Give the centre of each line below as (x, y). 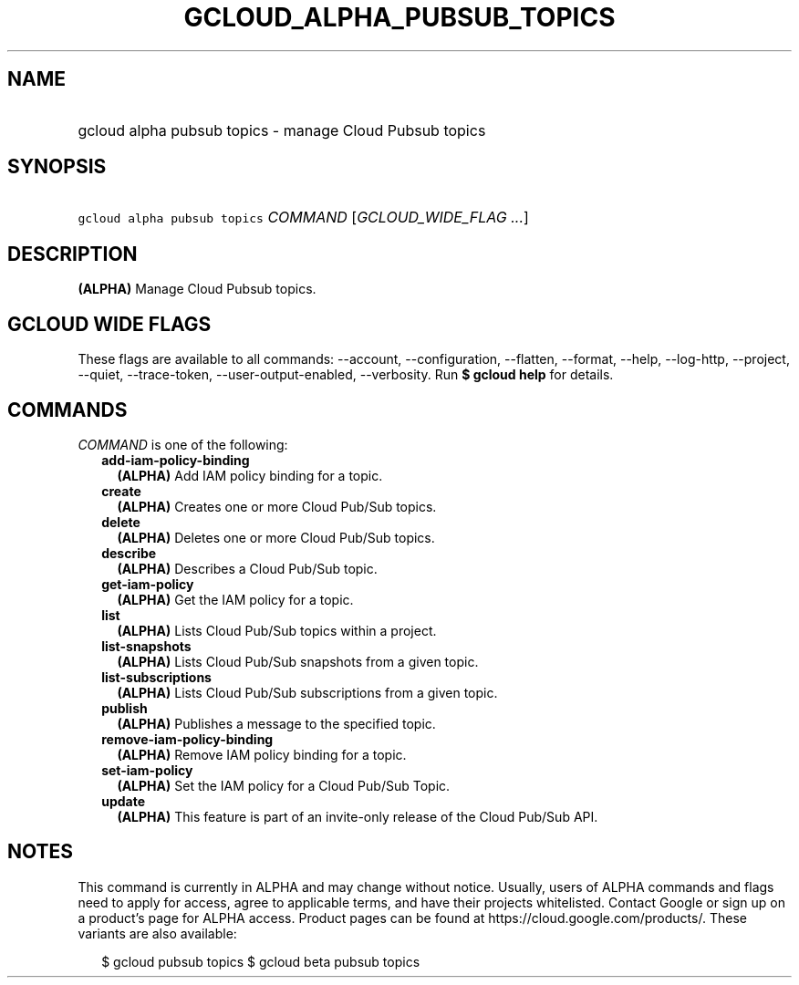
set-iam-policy (147, 770)
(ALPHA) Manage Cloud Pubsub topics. (197, 289)
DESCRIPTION (73, 254)
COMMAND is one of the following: (183, 444)
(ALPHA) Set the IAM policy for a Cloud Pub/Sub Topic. (284, 785)
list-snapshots (146, 646)
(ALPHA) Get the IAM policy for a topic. (235, 599)
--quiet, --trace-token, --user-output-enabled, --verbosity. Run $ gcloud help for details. (346, 375)
